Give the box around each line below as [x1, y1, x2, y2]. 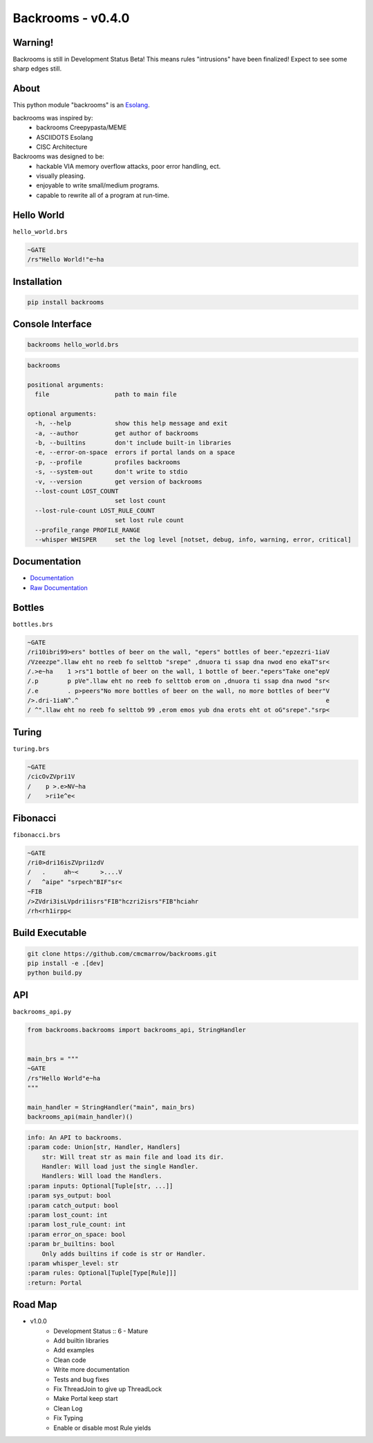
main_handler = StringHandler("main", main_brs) [27, 1103, 195, 1111]
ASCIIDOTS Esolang [36, 133, 93, 141]
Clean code [53, 1356, 86, 1364]
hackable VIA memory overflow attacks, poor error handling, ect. [36, 162, 221, 170]
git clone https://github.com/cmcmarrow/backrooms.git [27, 950, 217, 957]
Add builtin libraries [53, 1336, 109, 1345]
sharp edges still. [12, 64, 62, 73]
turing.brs [12, 744, 50, 753]
